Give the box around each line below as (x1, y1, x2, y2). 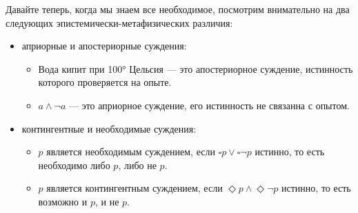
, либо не (118, 157, 157, 172)
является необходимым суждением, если (46, 144, 215, 159)
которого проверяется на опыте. (38, 75, 172, 89)
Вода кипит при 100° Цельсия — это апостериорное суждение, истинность (38, 61, 353, 76)
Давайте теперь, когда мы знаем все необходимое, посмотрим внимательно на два (6, 2, 350, 16)
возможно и (38, 194, 88, 208)
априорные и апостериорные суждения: (21, 38, 187, 53)
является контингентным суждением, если (46, 181, 223, 195)
